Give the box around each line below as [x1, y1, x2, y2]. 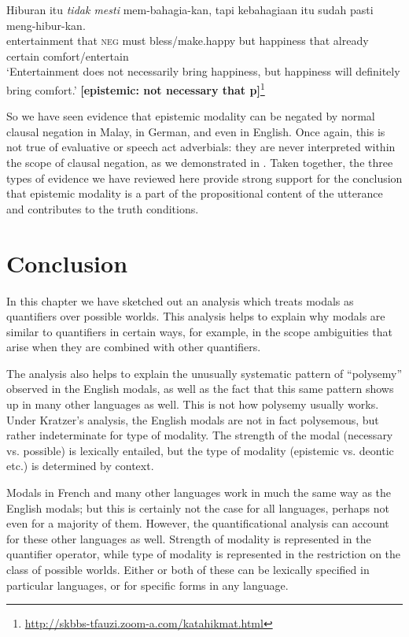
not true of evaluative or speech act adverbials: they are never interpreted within [6, 139, 396, 155]
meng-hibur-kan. [6, 17, 86, 33]
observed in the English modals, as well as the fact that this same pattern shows [6, 380, 394, 397]
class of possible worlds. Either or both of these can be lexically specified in [6, 561, 370, 577]
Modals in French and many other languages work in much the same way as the [6, 484, 392, 501]
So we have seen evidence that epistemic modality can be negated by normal [6, 108, 375, 124]
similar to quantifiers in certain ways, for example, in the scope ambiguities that [6, 323, 392, 339]
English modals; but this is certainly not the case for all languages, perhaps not [6, 499, 389, 516]
